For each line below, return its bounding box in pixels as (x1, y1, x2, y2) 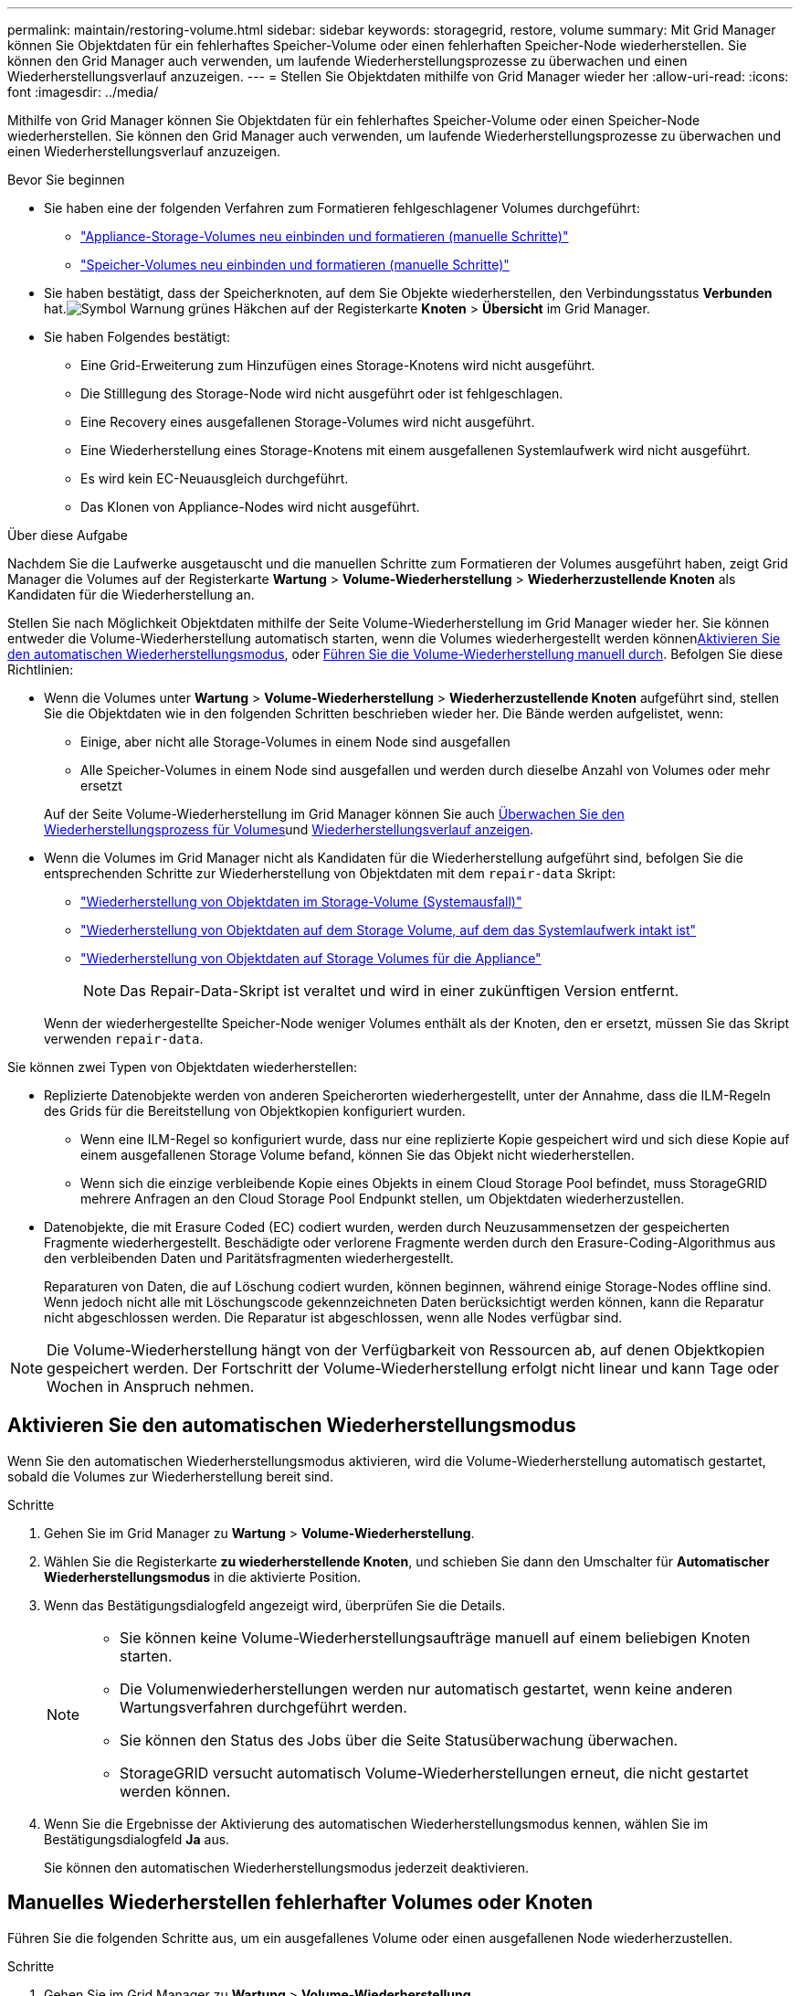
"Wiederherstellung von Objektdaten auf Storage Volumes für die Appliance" (80, 950, 542, 966)
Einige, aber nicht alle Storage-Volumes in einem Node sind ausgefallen (80, 734, 511, 749)
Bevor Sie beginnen (7, 172, 125, 187)
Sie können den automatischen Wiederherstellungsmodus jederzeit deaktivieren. (44, 1859, 530, 1875)
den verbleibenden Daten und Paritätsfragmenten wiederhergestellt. (44, 1250, 454, 1266)
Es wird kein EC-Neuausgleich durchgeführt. (80, 471, 349, 486)
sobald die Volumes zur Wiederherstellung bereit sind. (7, 1468, 333, 1484)
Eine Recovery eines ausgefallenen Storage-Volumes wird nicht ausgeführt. (80, 414, 535, 430)
